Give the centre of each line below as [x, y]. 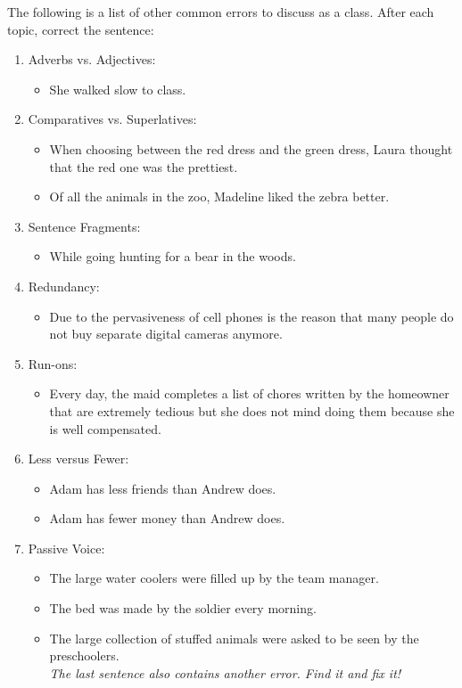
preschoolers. [84, 655]
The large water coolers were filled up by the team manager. [214, 578]
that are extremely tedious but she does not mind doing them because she [252, 410]
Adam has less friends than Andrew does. [163, 488]
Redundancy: [64, 286]
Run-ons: [53, 363]
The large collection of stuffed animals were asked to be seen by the [234, 638]
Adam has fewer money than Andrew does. [167, 518]
